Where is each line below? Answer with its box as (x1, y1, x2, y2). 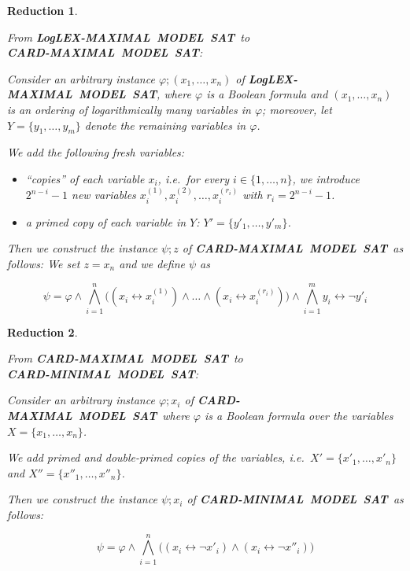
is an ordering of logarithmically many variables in (7, 101, 251, 117)
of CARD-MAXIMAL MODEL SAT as (182, 240, 404, 256)
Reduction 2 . (7, 323, 78, 340)
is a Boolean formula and (206, 86, 328, 102)
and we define (119, 255, 185, 271)
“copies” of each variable (25, 170, 145, 186)
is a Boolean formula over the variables (204, 407, 393, 424)
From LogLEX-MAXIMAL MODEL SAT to (7, 28, 250, 45)
